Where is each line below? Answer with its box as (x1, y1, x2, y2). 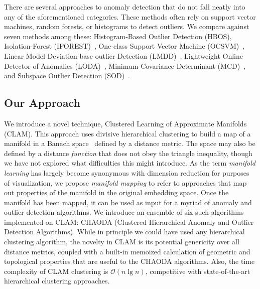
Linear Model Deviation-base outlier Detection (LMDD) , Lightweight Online (4, 50, 243, 61)
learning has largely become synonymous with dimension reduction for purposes (4, 167, 249, 178)
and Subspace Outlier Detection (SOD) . (4, 70, 130, 81)
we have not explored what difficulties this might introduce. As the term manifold (4, 158, 255, 168)
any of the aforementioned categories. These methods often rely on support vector (4, 11, 256, 22)
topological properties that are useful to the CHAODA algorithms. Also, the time (4, 256, 255, 266)
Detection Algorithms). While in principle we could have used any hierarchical (4, 226, 245, 237)
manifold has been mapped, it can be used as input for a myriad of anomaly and (4, 197, 252, 207)
